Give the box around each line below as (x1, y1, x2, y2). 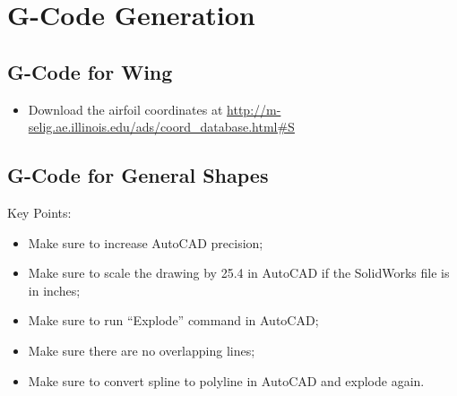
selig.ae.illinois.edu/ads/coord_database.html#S (28, 117, 295, 136)
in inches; (28, 280, 81, 299)
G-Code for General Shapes (7, 161, 269, 189)
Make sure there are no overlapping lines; (28, 340, 255, 359)
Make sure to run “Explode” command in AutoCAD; (28, 311, 319, 330)
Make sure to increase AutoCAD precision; (28, 233, 263, 252)
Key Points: (7, 202, 72, 221)
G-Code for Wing (7, 57, 173, 85)
